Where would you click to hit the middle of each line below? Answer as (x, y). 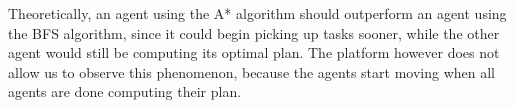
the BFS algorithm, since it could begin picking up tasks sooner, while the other (254, 32)
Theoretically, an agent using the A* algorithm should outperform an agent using (257, 13)
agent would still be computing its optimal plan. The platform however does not (254, 52)
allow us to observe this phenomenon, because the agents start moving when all (252, 71)
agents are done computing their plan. (125, 91)
